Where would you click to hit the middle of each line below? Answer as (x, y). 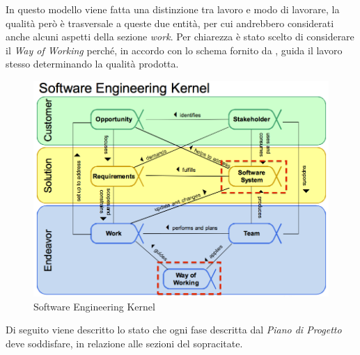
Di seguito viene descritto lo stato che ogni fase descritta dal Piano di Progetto (174, 330)
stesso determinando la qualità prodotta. (92, 64)
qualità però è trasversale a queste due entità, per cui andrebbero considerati (170, 23)
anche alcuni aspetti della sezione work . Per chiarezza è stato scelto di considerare (180, 37)
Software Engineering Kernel (94, 306)
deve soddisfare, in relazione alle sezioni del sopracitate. (124, 343)
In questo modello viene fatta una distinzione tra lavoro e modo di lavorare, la (173, 9)
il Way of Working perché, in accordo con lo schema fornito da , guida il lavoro (174, 50)
